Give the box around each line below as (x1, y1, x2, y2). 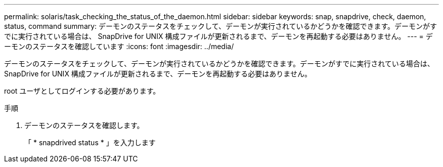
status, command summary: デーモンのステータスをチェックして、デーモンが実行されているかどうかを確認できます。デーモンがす (4, 22, 437, 30)
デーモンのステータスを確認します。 (24, 121, 144, 130)
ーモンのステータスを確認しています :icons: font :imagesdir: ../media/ (4, 42, 234, 51)
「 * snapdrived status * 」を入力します (24, 138, 156, 147)
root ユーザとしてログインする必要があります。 (4, 87, 160, 95)
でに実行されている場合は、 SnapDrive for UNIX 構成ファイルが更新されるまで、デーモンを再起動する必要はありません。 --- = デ (4, 32, 433, 40)
